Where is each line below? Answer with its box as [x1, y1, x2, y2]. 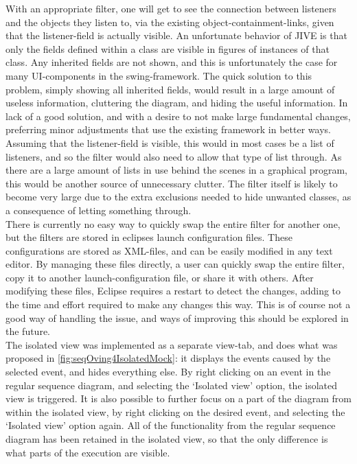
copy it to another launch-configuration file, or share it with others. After [5, 270, 314, 284]
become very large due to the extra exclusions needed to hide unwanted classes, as [5, 189, 352, 204]
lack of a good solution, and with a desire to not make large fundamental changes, [5, 108, 351, 123]
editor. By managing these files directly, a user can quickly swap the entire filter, [5, 257, 345, 271]
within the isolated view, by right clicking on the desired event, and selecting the [5, 404, 345, 419]
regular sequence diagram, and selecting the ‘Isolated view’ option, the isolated [5, 378, 338, 392]
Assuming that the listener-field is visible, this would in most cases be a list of [5, 135, 334, 150]
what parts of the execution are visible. [5, 445, 170, 459]
